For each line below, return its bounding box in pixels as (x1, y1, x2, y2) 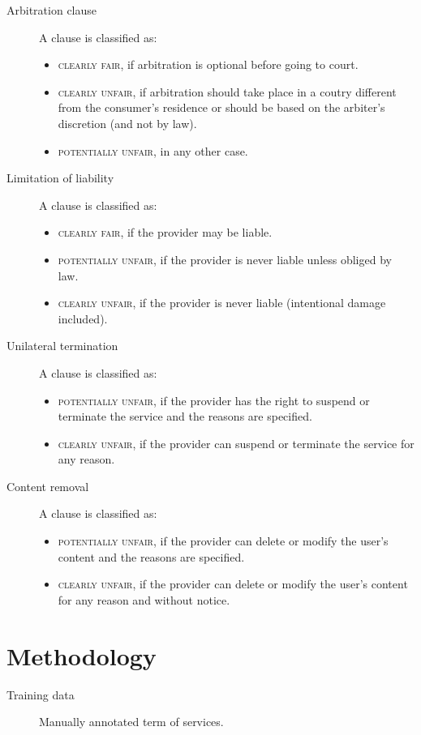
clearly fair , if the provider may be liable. (58, 224, 273, 241)
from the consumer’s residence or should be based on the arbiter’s (58, 99, 385, 116)
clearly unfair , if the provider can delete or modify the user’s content (58, 575, 408, 592)
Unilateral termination (6, 337, 118, 354)
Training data (6, 686, 75, 703)
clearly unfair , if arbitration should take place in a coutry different (58, 83, 397, 100)
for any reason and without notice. (58, 591, 230, 608)
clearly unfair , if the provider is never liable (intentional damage (58, 294, 386, 311)
